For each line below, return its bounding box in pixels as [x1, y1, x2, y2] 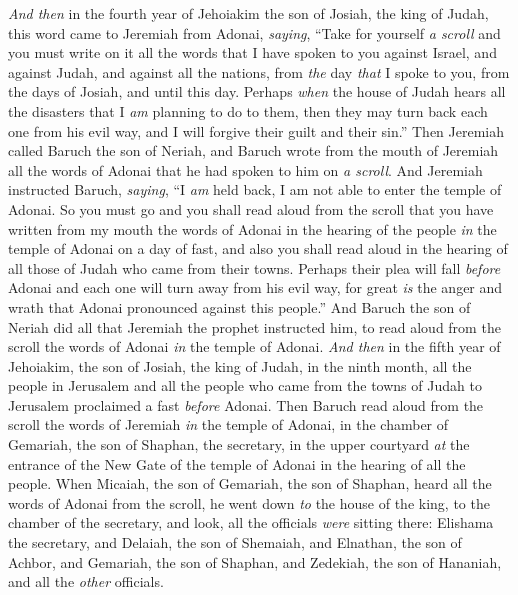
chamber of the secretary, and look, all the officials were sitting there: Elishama [8, 512, 494, 533]
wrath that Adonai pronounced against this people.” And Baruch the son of [8, 296, 471, 317]
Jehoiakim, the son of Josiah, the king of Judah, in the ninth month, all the [8, 355, 472, 376]
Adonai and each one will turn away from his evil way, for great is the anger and [8, 277, 503, 298]
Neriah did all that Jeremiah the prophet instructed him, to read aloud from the [8, 316, 501, 337]
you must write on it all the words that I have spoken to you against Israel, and [8, 42, 497, 63]
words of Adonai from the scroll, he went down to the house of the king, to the [8, 492, 490, 513]
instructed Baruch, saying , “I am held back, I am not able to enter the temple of [8, 179, 502, 200]
